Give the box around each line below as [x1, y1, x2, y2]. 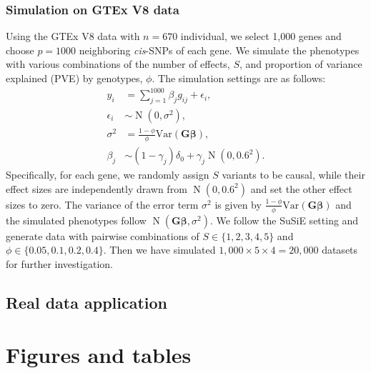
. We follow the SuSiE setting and [209, 212, 359, 227]
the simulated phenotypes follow [6, 212, 147, 227]
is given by [214, 197, 262, 212]
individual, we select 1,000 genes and [180, 29, 342, 44]
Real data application [6, 291, 168, 313]
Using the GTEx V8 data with [6, 29, 140, 44]
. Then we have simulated [103, 242, 216, 257]
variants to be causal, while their [222, 167, 365, 182]
